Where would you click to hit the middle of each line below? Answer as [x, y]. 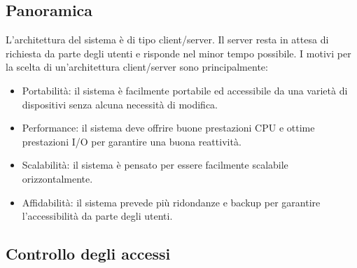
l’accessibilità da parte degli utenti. [97, 216]
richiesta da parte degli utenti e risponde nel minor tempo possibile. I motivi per [178, 53]
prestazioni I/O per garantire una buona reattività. [132, 141]
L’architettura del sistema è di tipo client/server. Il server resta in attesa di [167, 40]
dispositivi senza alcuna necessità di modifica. [120, 104]
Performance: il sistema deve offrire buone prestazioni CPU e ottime [168, 128]
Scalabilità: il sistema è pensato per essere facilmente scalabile [155, 165]
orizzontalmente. [57, 178]
